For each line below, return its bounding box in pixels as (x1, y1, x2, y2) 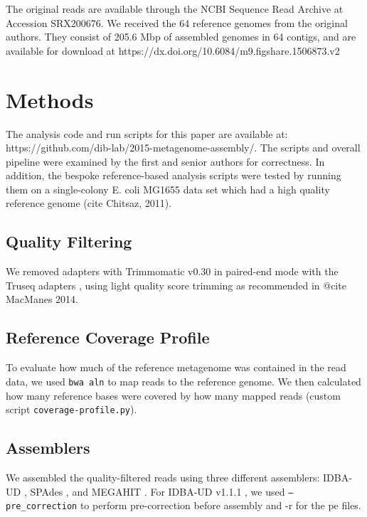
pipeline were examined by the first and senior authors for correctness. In (6, 154, 325, 169)
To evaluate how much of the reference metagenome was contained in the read (6, 360, 346, 375)
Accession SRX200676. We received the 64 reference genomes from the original (6, 15, 348, 30)
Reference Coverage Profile (6, 326, 210, 348)
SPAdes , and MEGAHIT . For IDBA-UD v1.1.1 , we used (30, 484, 285, 499)
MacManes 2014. (6, 292, 78, 307)
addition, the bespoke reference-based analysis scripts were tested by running (6, 168, 341, 183)
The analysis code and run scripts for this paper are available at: (6, 126, 288, 141)
